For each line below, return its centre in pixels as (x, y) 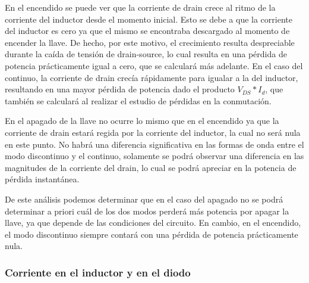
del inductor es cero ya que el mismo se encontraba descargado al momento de (147, 31)
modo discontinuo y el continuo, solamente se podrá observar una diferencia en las (154, 156)
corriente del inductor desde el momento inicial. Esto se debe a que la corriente (149, 19)
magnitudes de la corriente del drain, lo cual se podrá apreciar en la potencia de (151, 167)
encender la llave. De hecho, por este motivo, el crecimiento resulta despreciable (150, 42)
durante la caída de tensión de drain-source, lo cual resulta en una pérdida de (146, 54)
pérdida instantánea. (42, 179)
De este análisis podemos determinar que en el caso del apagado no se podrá (144, 199)
